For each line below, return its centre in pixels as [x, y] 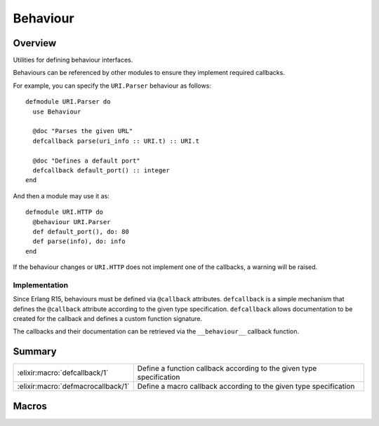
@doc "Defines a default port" [86, 160]
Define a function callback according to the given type [227, 369]
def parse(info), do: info [79, 241]
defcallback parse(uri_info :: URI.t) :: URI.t [116, 141]
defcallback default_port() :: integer [101, 170]
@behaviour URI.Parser [72, 222]
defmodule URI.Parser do [68, 102]
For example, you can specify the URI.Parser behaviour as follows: [112, 85]
